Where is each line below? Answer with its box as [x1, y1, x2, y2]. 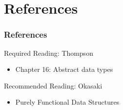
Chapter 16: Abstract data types [15, 64, 113, 74]
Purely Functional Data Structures [15, 97, 120, 107]
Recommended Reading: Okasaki [4, 80, 102, 90]
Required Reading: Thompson [4, 47, 93, 58]
